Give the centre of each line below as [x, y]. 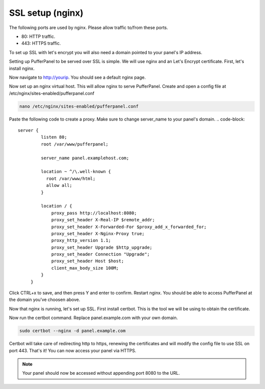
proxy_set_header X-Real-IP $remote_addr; [103, 220]
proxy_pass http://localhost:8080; [94, 213]
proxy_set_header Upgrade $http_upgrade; [102, 247]
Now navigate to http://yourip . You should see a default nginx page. [77, 77]
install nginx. [22, 68]
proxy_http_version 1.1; [81, 240]
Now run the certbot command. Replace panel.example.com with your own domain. [93, 318]
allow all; [59, 185]
